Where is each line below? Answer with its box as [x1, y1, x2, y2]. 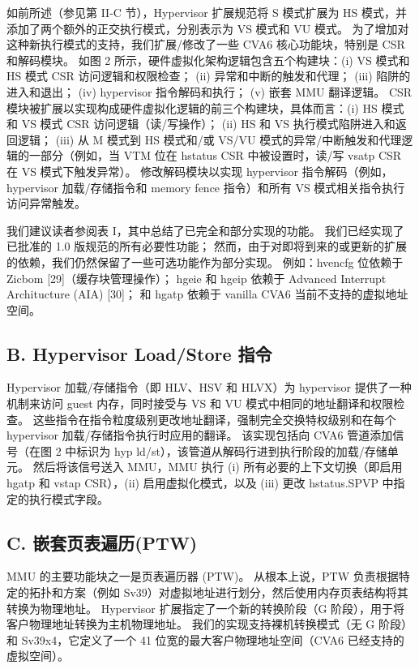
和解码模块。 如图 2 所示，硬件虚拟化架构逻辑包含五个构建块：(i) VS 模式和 [6, 51, 410, 68]
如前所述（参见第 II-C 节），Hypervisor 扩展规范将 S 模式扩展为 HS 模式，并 [6, 4, 408, 20]
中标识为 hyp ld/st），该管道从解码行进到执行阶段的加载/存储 [65, 442, 387, 459]
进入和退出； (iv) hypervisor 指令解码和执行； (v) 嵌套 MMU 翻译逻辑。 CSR [6, 83, 413, 100]
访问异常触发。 [6, 195, 86, 212]
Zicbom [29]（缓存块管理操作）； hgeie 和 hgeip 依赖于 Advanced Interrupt [6, 269, 387, 286]
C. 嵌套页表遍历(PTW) [6, 530, 198, 555]
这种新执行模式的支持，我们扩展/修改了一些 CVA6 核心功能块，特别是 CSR [6, 36, 405, 53]
